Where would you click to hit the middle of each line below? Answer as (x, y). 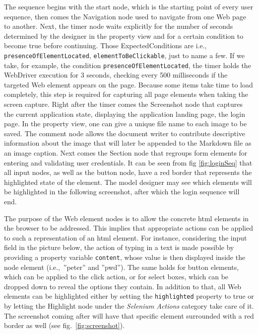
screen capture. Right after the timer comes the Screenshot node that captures (123, 104)
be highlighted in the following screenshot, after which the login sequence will (122, 192)
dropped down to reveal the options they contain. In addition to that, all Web (123, 286)
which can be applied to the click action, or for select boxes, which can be (116, 277)
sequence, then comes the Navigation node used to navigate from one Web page (125, 16)
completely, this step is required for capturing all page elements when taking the (126, 94)
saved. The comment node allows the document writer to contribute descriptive (125, 133)
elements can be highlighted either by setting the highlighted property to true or (129, 296)
